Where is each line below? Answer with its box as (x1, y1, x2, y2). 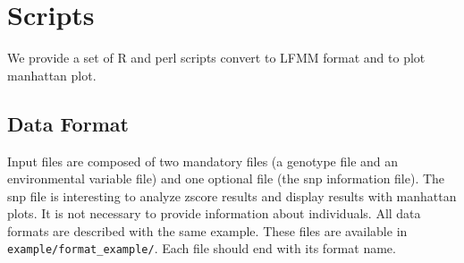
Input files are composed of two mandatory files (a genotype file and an (7, 151, 399, 170)
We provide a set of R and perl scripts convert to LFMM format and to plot (7, 48, 426, 67)
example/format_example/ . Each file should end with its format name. (7, 239, 396, 258)
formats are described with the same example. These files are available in (7, 221, 408, 240)
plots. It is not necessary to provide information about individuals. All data (7, 204, 421, 223)
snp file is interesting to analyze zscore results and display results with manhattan (7, 186, 457, 205)
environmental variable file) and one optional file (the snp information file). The (7, 169, 445, 188)
